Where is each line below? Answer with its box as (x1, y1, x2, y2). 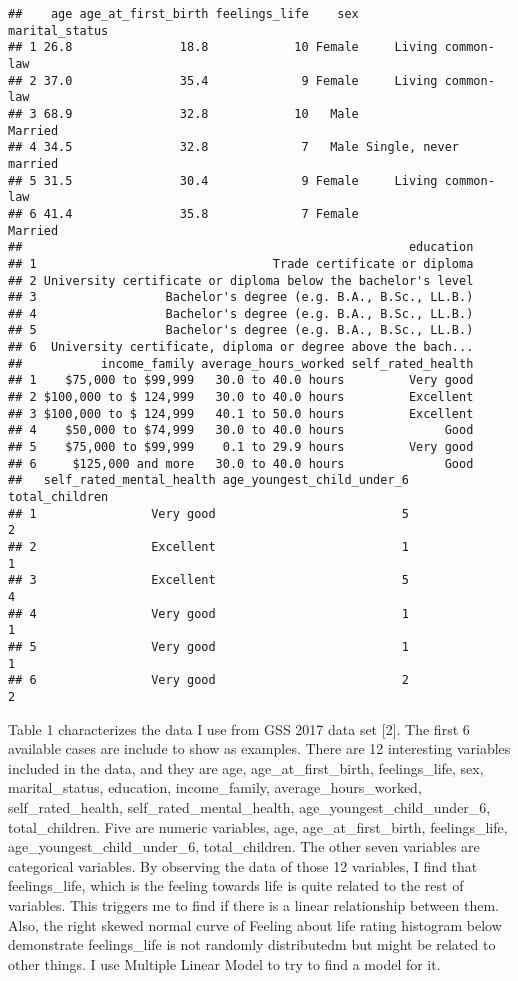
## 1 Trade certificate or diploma (8, 256, 474, 271)
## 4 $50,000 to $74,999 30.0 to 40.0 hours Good (8, 423, 474, 438)
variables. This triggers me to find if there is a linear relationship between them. (8, 894, 499, 915)
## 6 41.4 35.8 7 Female (8, 206, 359, 221)
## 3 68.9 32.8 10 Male (8, 106, 359, 121)
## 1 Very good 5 (8, 506, 409, 521)
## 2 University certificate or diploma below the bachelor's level (8, 273, 474, 288)
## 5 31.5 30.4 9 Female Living (8, 173, 438, 188)
